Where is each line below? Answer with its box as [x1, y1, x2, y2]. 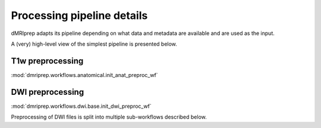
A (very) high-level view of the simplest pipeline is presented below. [11, 40, 178, 47]
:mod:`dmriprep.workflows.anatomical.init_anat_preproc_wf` [11, 71, 158, 78]
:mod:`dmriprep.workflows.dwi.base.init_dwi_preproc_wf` [11, 103, 152, 110]
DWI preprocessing [11, 87, 84, 97]
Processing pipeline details [11, 9, 148, 22]
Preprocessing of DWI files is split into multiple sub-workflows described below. [11, 113, 207, 121]
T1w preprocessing [11, 56, 84, 66]
